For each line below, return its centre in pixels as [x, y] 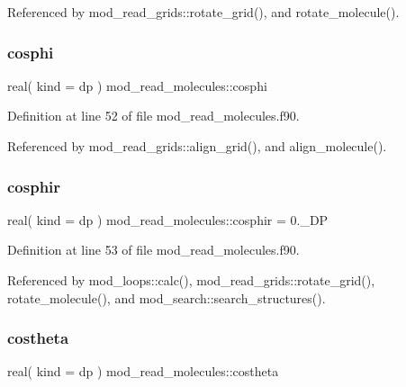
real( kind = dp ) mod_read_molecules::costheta [143, 371]
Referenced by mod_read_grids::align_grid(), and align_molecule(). [197, 146]
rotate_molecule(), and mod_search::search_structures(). [167, 297]
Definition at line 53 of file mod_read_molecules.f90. [153, 250]
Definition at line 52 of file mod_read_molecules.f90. [153, 116]
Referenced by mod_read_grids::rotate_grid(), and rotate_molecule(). [203, 12]
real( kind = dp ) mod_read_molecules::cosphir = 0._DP [168, 219]
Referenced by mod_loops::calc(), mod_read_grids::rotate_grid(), [191, 280]
